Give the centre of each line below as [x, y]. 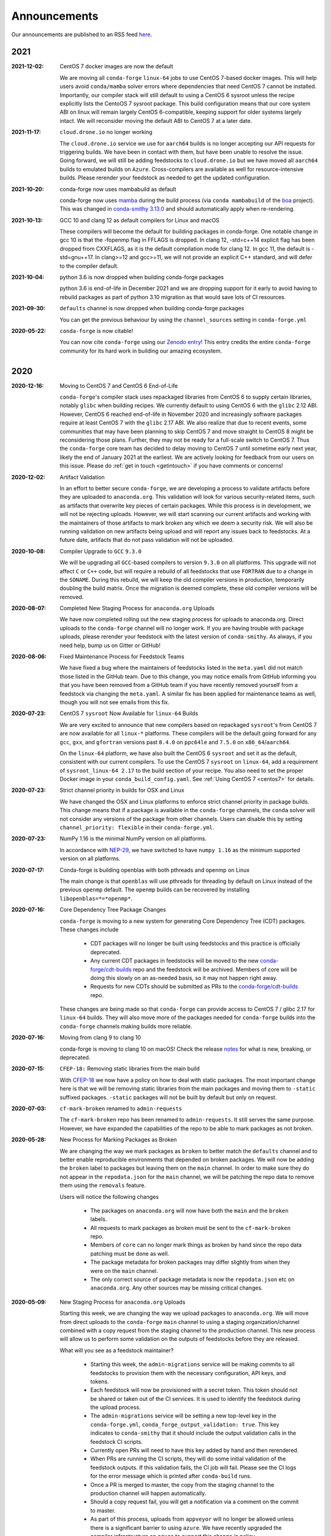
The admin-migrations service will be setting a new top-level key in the [184, 1416]
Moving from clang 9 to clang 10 [100, 1038]
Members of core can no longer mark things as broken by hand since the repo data [196, 1245]
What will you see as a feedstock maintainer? [117, 1350]
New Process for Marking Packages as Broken [118, 1140]
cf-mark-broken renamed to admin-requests [121, 1108]
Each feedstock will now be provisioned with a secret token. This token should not [194, 1390]
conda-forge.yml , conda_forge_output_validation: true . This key [185, 1424]
